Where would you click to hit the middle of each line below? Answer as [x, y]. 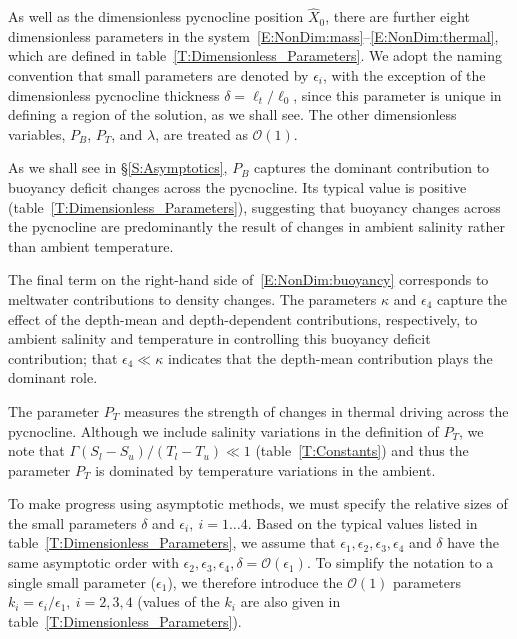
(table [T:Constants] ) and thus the [362, 450]
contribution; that [63, 357]
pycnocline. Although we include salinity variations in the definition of [223, 430]
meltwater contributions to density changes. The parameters [192, 298]
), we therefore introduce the [255, 581]
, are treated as [201, 133]
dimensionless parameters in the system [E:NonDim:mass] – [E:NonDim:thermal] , [253, 35]
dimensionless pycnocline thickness [114, 94]
